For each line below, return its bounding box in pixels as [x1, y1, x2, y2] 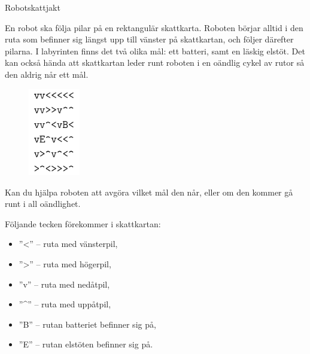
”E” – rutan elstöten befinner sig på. [19, 338, 153, 350]
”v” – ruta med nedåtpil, [19, 277, 110, 290]
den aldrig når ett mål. [5, 68, 89, 80]
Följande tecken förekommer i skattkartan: [5, 217, 161, 230]
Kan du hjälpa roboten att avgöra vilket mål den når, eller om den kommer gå [5, 185, 293, 198]
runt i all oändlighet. [5, 197, 81, 210]
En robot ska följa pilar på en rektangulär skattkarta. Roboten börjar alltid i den [5, 21, 303, 33]
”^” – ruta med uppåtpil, [19, 298, 111, 310]
